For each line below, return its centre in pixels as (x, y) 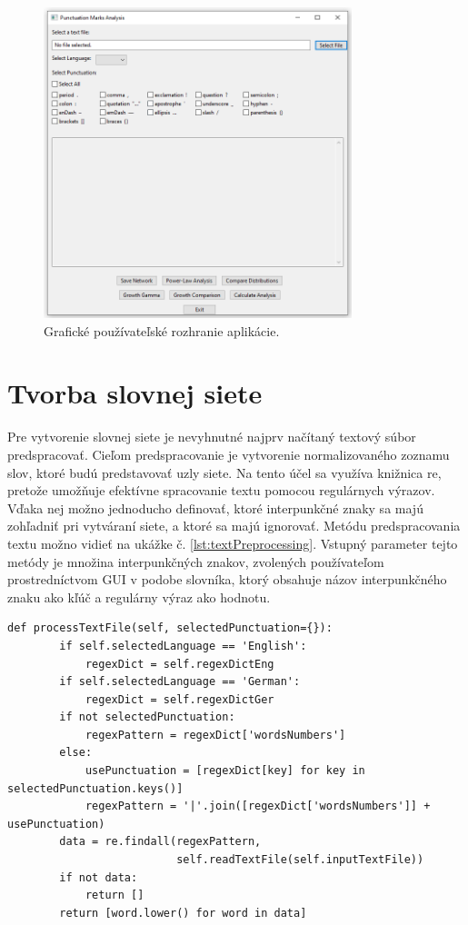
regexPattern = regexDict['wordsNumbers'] (215, 735)
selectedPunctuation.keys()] (95, 788)
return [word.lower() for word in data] (183, 913)
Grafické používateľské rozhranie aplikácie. (162, 330)
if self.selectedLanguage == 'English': (183, 646)
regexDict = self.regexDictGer (179, 699)
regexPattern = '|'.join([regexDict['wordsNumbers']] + (258, 806)
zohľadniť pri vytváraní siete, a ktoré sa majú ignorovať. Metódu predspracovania (234, 526)
